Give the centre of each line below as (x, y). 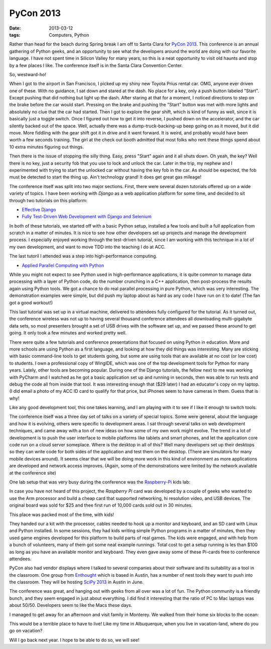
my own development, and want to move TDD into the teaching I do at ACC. (87, 247)
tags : (15, 35)
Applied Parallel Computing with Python (63, 265)
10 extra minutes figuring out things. (46, 147)
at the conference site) (33, 473)
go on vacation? (26, 631)
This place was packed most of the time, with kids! (62, 515)
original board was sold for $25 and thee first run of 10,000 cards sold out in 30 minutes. (101, 505)
